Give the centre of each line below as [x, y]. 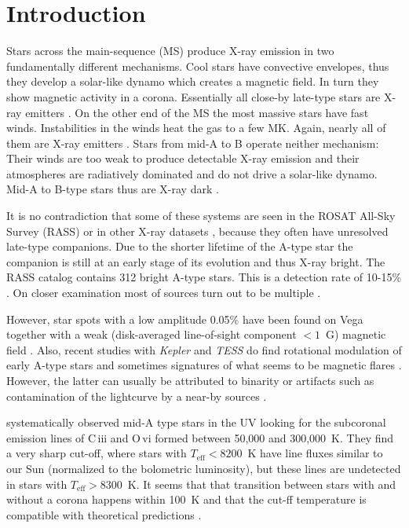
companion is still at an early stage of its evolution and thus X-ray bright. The [196, 261]
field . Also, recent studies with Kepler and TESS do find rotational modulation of [204, 349]
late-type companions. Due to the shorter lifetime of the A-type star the [180, 246]
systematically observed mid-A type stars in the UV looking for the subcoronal [196, 422]
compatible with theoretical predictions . [104, 514]
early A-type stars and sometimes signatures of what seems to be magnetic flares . [204, 365]
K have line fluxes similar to [315, 453]
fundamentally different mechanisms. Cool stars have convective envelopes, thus [198, 66]
